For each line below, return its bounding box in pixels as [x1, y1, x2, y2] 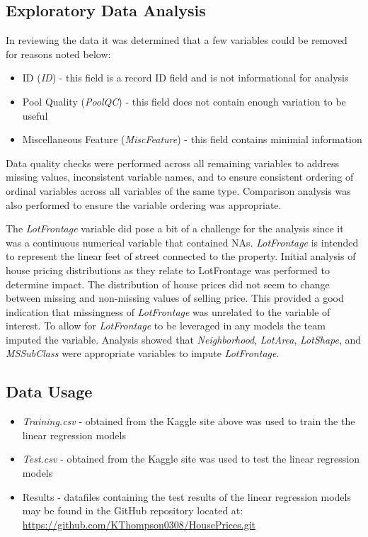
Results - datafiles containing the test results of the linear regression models [22, 489, 351, 504]
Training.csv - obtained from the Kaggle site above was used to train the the [22, 414, 355, 429]
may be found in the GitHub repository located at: [22, 503, 243, 518]
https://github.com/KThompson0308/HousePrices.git [22, 516, 255, 531]
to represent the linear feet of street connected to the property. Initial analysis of [6, 249, 356, 264]
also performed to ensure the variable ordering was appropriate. [6, 197, 282, 212]
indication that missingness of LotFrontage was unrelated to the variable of [6, 304, 330, 319]
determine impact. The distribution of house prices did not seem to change [6, 276, 330, 291]
